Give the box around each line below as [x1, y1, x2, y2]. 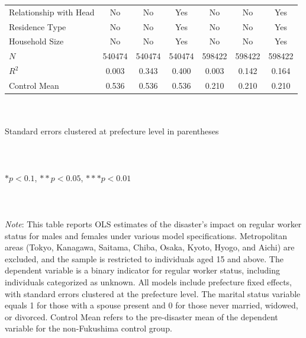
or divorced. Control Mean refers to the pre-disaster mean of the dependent [5, 310, 278, 323]
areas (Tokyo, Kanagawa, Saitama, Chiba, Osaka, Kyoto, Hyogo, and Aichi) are [5, 241, 295, 253]
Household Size [9, 35, 64, 47]
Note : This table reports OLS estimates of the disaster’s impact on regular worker [5, 218, 302, 230]
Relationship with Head [9, 5, 95, 18]
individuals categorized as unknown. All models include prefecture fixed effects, [5, 275, 292, 288]
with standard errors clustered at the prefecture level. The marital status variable [5, 287, 301, 300]
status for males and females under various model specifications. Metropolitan [5, 229, 288, 242]
